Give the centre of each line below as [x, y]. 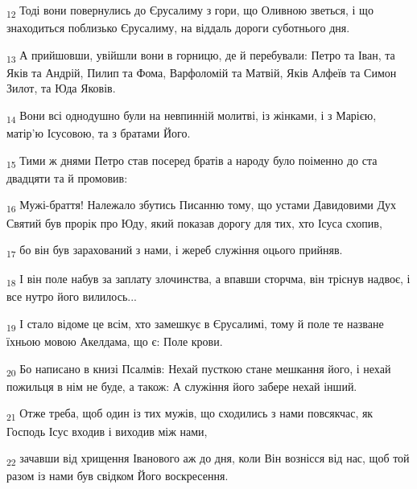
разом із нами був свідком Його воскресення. [118, 476]
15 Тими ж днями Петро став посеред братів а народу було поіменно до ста [192, 161]
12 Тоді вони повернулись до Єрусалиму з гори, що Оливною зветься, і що [190, 11]
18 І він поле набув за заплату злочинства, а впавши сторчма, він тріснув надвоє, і [208, 280]
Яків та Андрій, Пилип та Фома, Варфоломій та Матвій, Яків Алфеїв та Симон [202, 72]
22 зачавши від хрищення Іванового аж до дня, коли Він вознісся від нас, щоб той [208, 459]
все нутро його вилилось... [72, 296]
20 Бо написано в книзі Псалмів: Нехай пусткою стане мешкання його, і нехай [199, 369]
